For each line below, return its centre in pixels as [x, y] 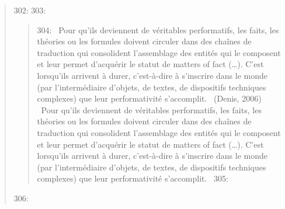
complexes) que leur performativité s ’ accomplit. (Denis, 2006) [149, 98]
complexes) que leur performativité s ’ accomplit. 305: [133, 178]
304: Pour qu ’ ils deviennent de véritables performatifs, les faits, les [158, 29]
